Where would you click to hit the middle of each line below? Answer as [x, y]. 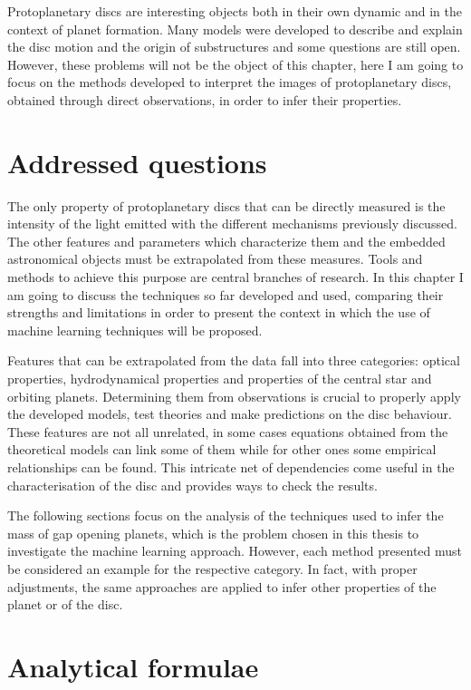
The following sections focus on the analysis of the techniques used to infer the [226, 515]
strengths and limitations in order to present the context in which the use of [219, 312]
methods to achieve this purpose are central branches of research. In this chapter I [235, 277]
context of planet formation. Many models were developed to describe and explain [235, 29]
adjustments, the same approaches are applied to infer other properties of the [222, 586]
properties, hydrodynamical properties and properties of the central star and [220, 379]
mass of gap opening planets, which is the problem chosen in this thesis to [213, 533]
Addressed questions [137, 162]
